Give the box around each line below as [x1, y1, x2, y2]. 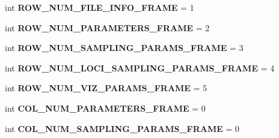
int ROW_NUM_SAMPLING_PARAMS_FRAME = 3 [5, 41, 244, 54]
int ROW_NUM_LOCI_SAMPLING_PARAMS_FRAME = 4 [5, 61, 275, 74]
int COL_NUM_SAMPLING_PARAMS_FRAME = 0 [5, 122, 239, 134]
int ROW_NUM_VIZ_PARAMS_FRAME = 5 [5, 82, 207, 94]
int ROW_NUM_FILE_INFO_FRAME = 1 [5, 1, 194, 13]
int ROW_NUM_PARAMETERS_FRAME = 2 [5, 21, 210, 34]
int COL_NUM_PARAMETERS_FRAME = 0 [5, 101, 206, 114]
